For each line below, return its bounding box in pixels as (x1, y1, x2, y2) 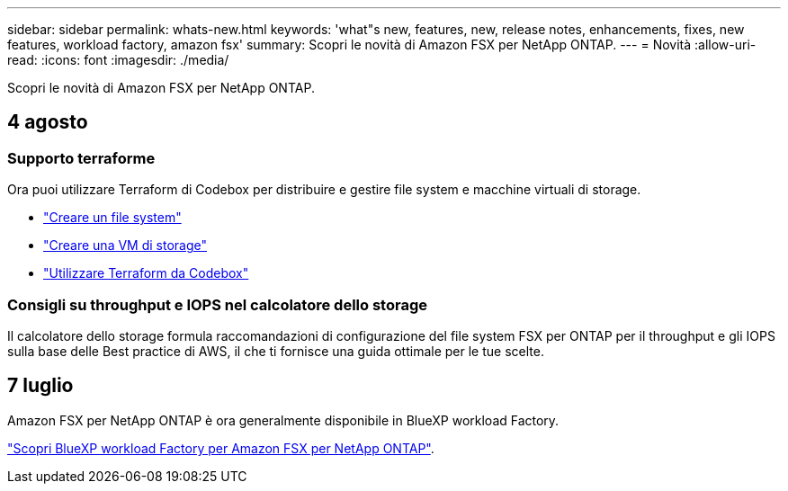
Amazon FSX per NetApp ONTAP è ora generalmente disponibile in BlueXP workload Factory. (7, 412, 560, 428)
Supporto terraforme (7, 148, 156, 167)
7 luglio (7, 374, 74, 397)
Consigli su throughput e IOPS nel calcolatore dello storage (7, 295, 427, 314)
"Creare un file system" (43, 210, 182, 226)
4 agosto (7, 111, 88, 134)
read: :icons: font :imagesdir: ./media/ (7, 52, 229, 67)
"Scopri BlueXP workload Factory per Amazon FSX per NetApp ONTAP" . (7, 440, 434, 456)
